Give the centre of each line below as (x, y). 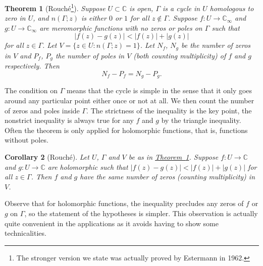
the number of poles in (90, 55)
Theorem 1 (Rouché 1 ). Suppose (55, 7)
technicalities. (25, 233)
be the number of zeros (216, 45)
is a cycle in (181, 8)
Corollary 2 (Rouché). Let (47, 156)
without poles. (27, 140)
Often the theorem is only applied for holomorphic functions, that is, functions (126, 130)
